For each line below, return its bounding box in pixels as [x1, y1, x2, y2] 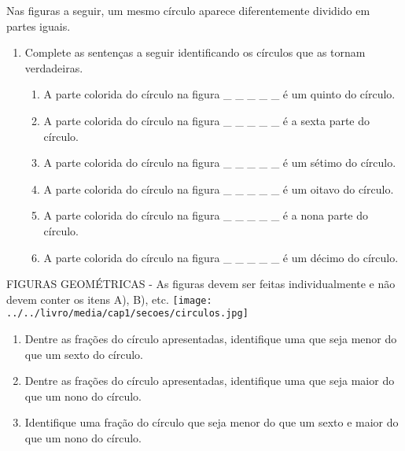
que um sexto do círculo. [24, 346, 144, 362]
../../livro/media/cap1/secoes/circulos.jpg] [6, 308, 249, 320]
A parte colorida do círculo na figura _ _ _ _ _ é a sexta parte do [43, 112, 370, 128]
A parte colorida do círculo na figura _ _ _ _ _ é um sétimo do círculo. [43, 154, 396, 171]
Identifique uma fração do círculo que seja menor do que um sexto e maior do [24, 414, 399, 431]
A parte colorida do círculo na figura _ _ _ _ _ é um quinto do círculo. [43, 86, 396, 102]
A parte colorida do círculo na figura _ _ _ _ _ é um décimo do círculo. [43, 249, 399, 265]
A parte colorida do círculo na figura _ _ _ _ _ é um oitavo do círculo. [43, 180, 394, 197]
